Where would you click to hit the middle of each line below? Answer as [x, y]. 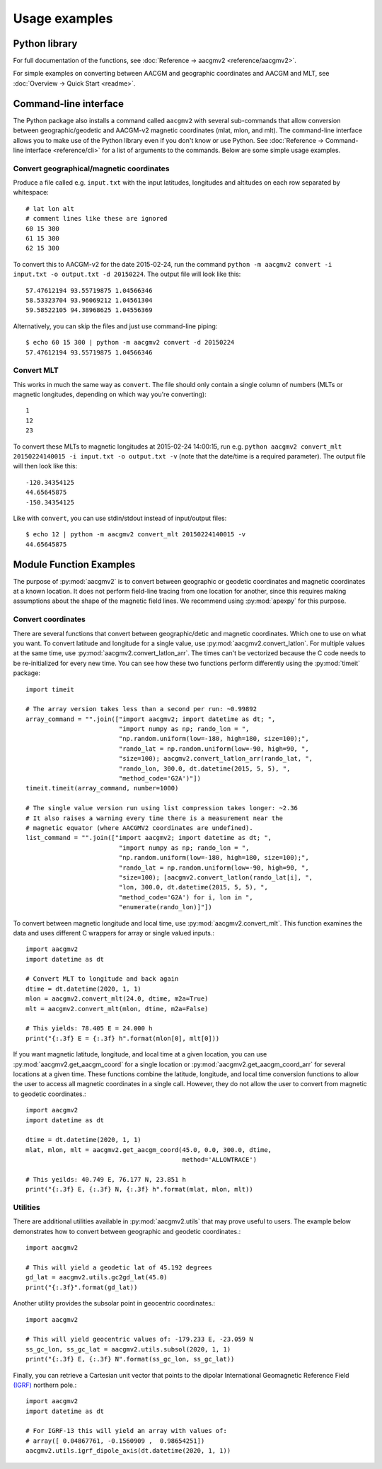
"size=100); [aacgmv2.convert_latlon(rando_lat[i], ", [216, 877]
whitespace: [31, 192]
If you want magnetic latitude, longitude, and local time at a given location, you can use [140, 1054]
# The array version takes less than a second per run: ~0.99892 [141, 709]
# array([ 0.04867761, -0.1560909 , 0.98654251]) [115, 1441]
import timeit [50, 689]
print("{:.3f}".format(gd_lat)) [82, 1287]
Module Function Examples [74, 564]
